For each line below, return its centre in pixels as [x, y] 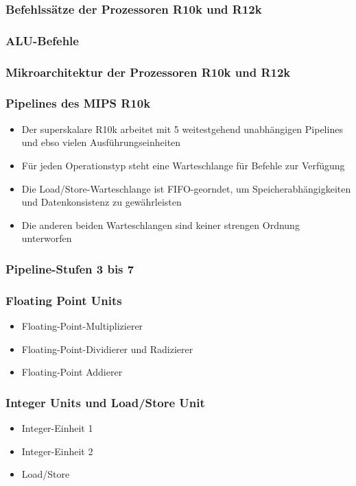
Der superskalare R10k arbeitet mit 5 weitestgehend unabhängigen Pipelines [182, 129]
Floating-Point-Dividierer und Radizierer [107, 349]
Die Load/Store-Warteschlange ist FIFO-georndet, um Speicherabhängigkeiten [186, 188]
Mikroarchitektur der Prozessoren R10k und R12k [148, 72]
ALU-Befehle [42, 40]
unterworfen [47, 238]
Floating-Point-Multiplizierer [82, 325]
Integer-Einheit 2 [57, 451]
